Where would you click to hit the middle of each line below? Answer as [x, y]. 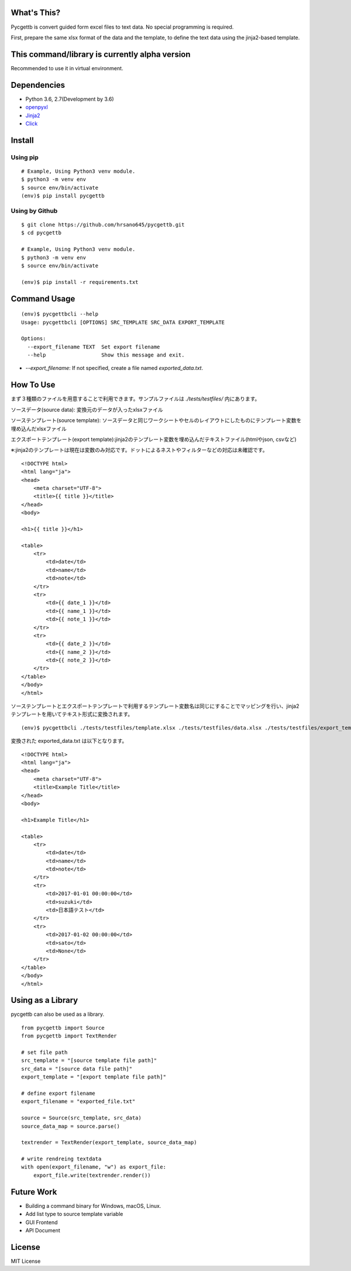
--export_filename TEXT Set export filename [94, 347]
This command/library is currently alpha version [101, 54]
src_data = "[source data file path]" [77, 1069]
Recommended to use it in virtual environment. [67, 68]
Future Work [34, 1192]
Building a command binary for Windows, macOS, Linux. [93, 1205]
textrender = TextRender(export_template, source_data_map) [109, 1142]
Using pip [25, 157]
